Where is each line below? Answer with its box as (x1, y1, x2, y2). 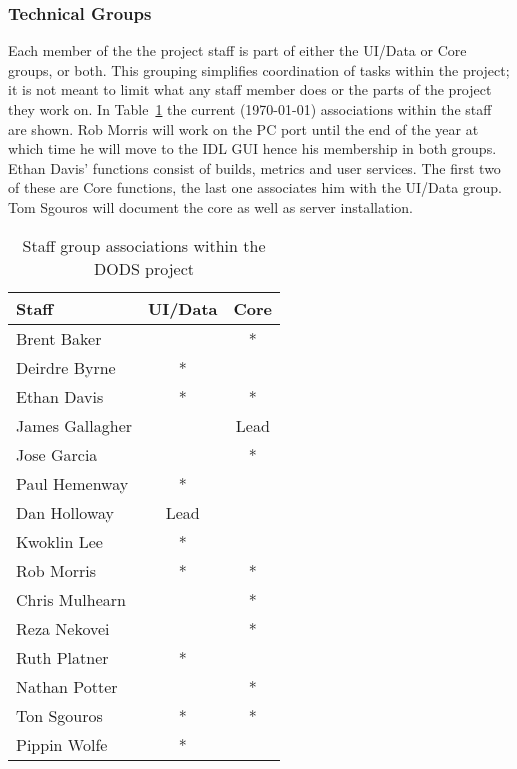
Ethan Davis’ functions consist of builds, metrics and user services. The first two (8, 157, 501, 178)
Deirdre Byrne (16, 355, 116, 379)
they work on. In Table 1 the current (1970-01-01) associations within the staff (8, 99, 492, 119)
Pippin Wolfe (16, 732, 108, 756)
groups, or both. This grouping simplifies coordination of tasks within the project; (8, 59, 510, 80)
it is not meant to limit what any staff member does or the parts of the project (8, 79, 492, 100)
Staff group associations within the (22, 233, 266, 257)
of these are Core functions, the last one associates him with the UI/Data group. (8, 177, 502, 198)
